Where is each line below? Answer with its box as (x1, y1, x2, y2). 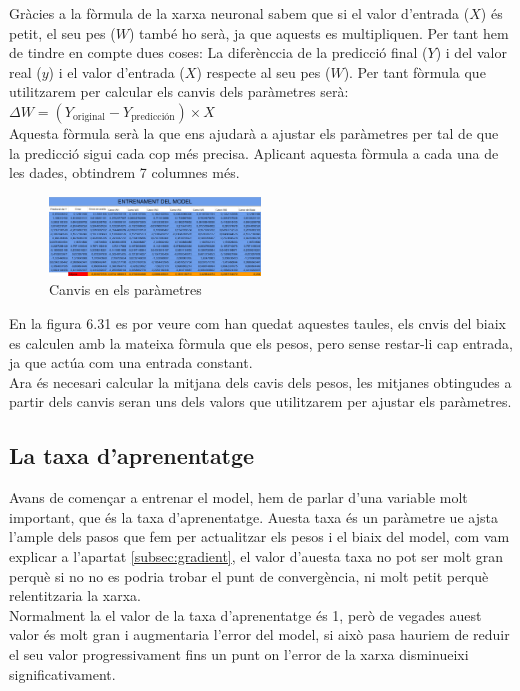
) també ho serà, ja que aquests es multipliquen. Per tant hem (128, 22, 509, 43)
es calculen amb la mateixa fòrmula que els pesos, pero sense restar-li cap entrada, (9, 332, 513, 353)
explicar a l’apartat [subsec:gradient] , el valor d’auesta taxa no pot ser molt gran (9, 545, 504, 566)
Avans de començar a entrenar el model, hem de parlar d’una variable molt (9, 487, 468, 508)
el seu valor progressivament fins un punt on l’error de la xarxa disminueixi (9, 643, 469, 664)
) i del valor (435, 42, 507, 63)
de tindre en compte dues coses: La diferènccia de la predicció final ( (9, 42, 428, 63)
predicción (131, 112, 175, 123)
